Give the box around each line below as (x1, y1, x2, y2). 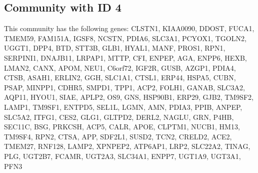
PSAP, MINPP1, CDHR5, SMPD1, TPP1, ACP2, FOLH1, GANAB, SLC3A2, (4, 82, 245, 92)
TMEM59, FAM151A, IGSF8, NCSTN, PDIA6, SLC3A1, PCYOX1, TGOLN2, (4, 33, 246, 43)
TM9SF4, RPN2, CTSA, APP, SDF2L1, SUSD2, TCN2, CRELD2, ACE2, (4, 131, 232, 141)
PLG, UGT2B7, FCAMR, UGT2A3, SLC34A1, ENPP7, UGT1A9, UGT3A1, (4, 150, 241, 161)
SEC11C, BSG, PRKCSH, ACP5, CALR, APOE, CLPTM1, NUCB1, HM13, (4, 121, 240, 132)
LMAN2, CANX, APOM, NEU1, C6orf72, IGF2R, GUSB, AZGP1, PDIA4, (4, 62, 236, 73)
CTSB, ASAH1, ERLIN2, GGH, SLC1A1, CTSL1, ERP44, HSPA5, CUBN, (4, 72, 236, 83)
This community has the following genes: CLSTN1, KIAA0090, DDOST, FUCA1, (4, 23, 254, 34)
